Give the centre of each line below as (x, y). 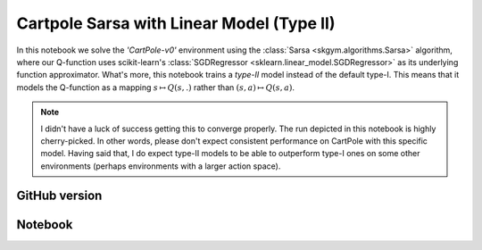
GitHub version (59, 196)
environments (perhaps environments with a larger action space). (161, 166)
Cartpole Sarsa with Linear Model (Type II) (176, 23)
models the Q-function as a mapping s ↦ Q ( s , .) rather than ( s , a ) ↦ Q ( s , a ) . (155, 87)
